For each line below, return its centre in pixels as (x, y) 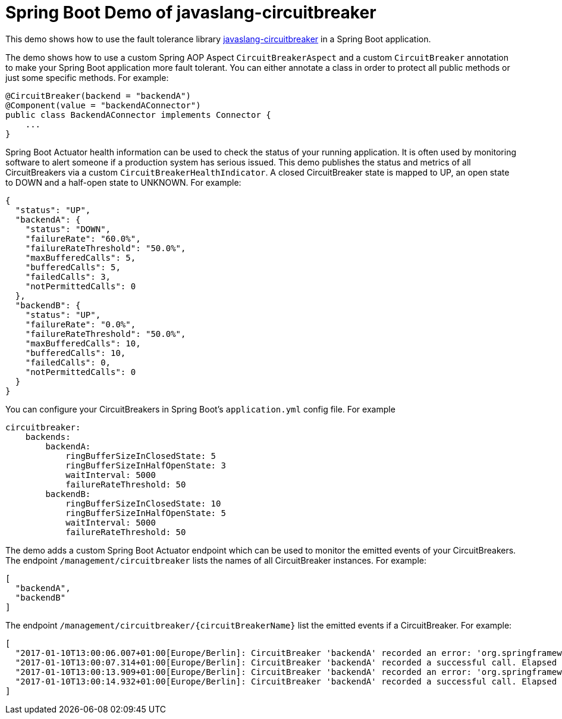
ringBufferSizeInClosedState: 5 (141, 456)
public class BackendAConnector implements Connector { (138, 115)
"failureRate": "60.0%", (83, 238)
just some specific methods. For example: (87, 77)
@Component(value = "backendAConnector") (103, 105)
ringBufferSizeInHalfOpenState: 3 (146, 465)
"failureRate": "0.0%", (81, 324)
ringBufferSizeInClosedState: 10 (143, 503)
